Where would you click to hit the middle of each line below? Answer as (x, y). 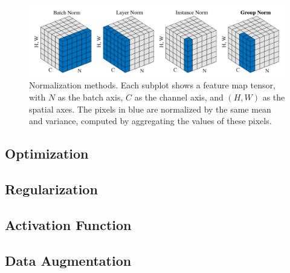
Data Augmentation (68, 260)
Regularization (51, 189)
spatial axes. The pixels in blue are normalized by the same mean (150, 109)
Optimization (47, 153)
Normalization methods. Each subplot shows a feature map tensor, (152, 85)
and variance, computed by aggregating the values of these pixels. (150, 121)
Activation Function (68, 224)
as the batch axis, (90, 97)
